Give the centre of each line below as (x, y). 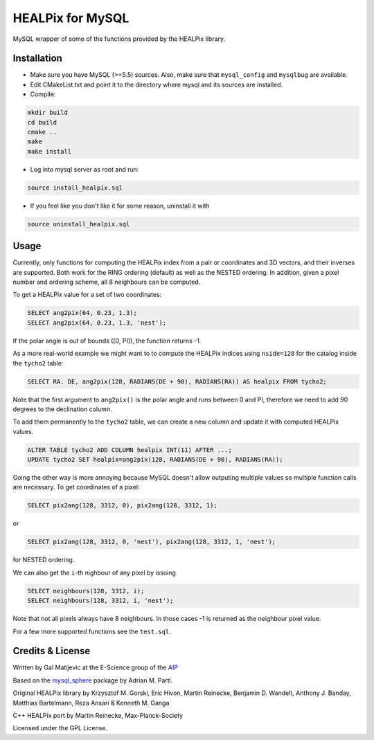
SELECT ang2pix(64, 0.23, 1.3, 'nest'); (97, 323)
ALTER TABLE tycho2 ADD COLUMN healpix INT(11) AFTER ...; (130, 450)
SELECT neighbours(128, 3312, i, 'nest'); (100, 601)
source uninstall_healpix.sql (79, 224)
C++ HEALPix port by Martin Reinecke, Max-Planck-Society (98, 715)
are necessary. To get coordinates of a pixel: (76, 487)
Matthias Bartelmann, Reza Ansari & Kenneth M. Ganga (91, 703)
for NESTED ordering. (44, 560)
